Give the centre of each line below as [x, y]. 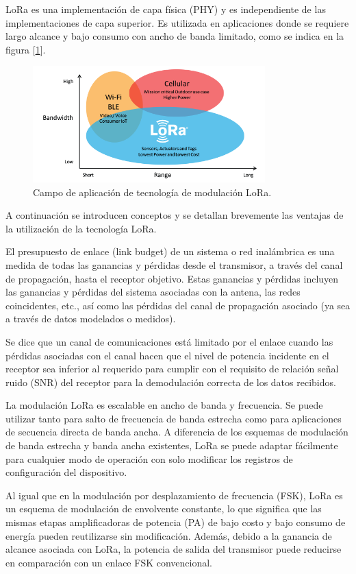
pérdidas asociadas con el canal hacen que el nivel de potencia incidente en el [167, 355]
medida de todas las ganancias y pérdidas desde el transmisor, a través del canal [174, 264]
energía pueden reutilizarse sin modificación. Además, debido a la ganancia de [169, 535]
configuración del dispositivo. [66, 472]
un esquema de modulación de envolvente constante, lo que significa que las [164, 509]
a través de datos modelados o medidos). [91, 319]
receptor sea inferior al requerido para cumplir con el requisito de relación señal [172, 369]
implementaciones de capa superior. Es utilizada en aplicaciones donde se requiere [177, 22]
